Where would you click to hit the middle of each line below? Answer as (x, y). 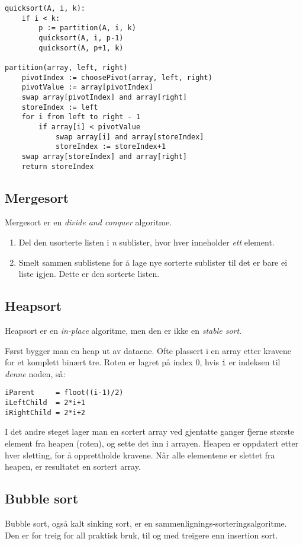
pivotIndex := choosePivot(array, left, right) (117, 77)
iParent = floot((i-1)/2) (64, 393)
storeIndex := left (60, 107)
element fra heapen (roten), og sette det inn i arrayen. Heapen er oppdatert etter (152, 443)
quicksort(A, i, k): (45, 8)
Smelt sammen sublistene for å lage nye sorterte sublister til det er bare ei (153, 262)
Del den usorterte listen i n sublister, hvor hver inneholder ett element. (146, 242)
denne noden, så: (35, 373)
